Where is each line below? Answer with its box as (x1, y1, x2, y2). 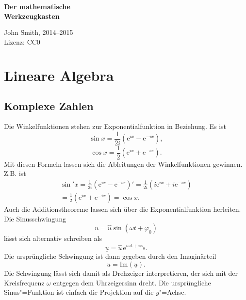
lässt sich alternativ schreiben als (4, 233, 102, 243)
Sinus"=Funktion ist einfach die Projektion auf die (4, 287, 154, 297)
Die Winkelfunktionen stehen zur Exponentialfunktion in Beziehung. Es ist (4, 121, 227, 131)
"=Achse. (159, 287, 186, 297)
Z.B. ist (4, 168, 26, 178)
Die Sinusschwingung (4, 213, 66, 223)
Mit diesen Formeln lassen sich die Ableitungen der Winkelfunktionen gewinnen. (4, 158, 243, 169)
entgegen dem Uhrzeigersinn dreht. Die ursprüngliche (53, 277, 211, 287)
